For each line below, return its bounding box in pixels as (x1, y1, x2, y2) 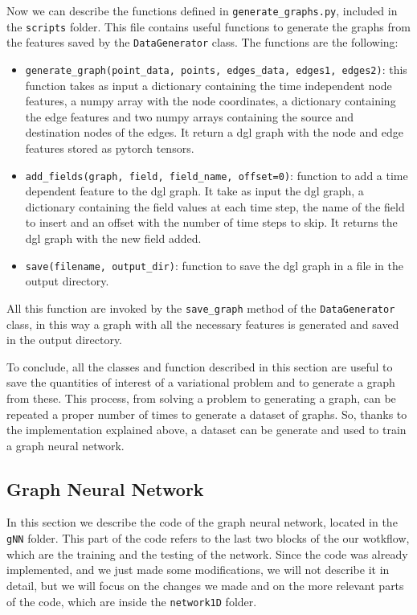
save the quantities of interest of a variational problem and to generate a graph (6, 374, 395, 391)
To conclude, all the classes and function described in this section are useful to (6, 358, 393, 375)
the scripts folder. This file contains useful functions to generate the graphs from (6, 18, 411, 35)
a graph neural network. (6, 437, 125, 453)
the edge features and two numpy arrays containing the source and (25, 108, 354, 125)
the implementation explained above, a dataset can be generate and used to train (6, 421, 407, 438)
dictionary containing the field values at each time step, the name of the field (25, 198, 405, 215)
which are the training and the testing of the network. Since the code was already (6, 545, 408, 562)
